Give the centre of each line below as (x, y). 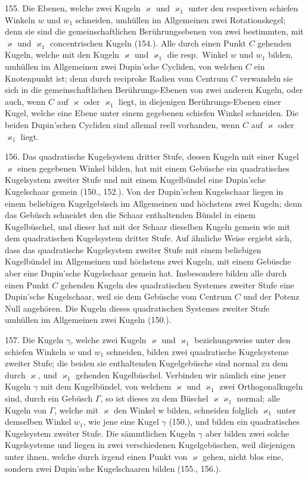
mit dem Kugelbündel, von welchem (106, 386)
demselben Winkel (38, 422)
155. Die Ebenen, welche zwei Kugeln (73, 8)
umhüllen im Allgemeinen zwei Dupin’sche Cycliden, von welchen (124, 66)
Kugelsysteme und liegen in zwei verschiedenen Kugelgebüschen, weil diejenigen (150, 445)
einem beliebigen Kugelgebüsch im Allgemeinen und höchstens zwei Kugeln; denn (153, 203)
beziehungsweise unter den (242, 340)
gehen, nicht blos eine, (243, 456)
